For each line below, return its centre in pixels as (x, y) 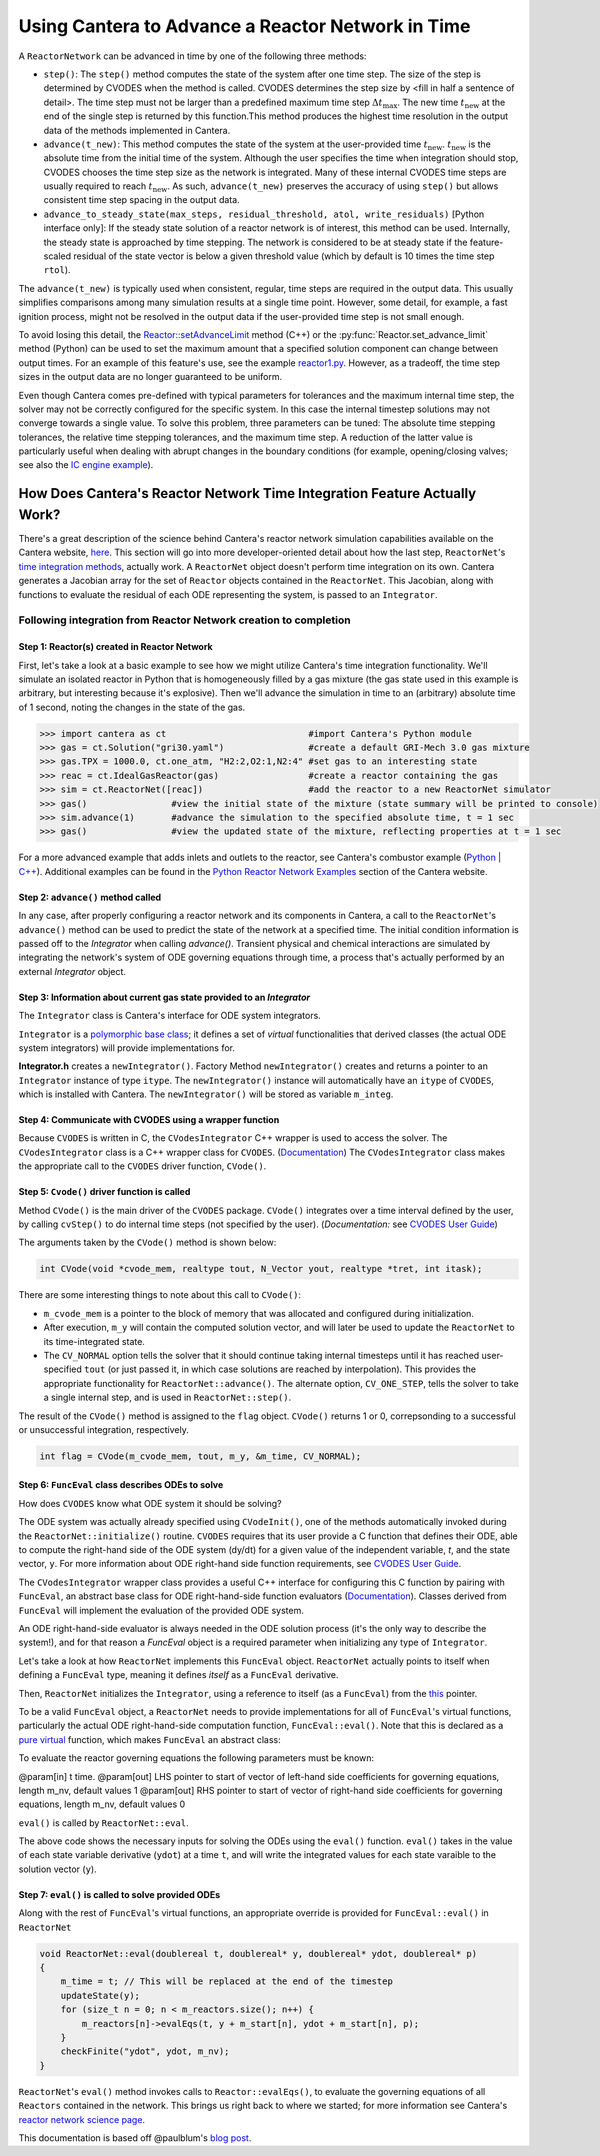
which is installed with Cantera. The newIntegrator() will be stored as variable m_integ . (206, 1094)
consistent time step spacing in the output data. (141, 200)
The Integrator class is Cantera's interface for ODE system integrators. (170, 1016)
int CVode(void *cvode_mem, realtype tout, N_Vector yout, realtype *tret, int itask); (261, 1269)
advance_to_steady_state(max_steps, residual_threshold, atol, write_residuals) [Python (264, 214)
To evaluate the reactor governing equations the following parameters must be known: (196, 1758)
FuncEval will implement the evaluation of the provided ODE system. (161, 1610)
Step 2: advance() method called (90, 897)
